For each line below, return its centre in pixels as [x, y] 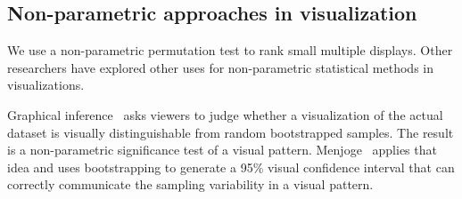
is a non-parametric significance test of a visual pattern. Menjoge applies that [222, 150]
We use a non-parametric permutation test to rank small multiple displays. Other [230, 50]
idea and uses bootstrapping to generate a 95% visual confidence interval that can [231, 167]
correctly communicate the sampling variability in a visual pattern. [190, 184]
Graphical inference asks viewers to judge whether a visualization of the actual [225, 114]
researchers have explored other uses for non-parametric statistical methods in [220, 67]
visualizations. [46, 85]
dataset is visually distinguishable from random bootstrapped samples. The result [231, 132]
